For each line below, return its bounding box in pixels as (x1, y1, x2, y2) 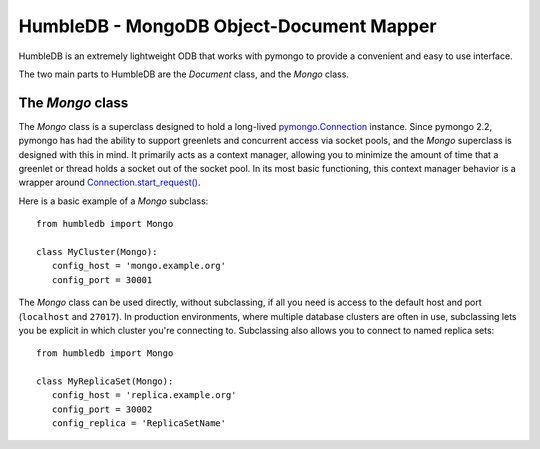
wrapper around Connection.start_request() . (18, 176, 201, 189)
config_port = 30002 (51, 403, 153, 415)
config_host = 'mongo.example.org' (51, 260, 227, 272)
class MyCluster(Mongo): (36, 246, 158, 257)
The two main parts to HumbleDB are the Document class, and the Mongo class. (18, 68, 350, 80)
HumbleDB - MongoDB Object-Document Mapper (18, 15, 437, 37)
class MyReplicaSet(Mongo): (36, 376, 174, 387)
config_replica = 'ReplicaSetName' (51, 418, 227, 429)
